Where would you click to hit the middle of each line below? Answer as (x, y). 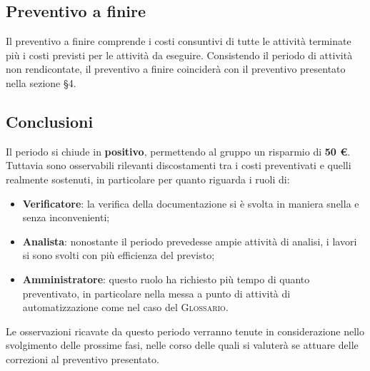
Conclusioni (50, 121)
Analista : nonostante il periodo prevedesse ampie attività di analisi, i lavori (190, 241)
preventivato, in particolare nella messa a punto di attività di (156, 293)
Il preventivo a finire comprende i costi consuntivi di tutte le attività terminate (179, 41)
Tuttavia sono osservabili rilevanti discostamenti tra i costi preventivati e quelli (179, 165)
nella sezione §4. (41, 82)
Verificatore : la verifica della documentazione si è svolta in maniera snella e (191, 203)
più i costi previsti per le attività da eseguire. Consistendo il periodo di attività (179, 55)
